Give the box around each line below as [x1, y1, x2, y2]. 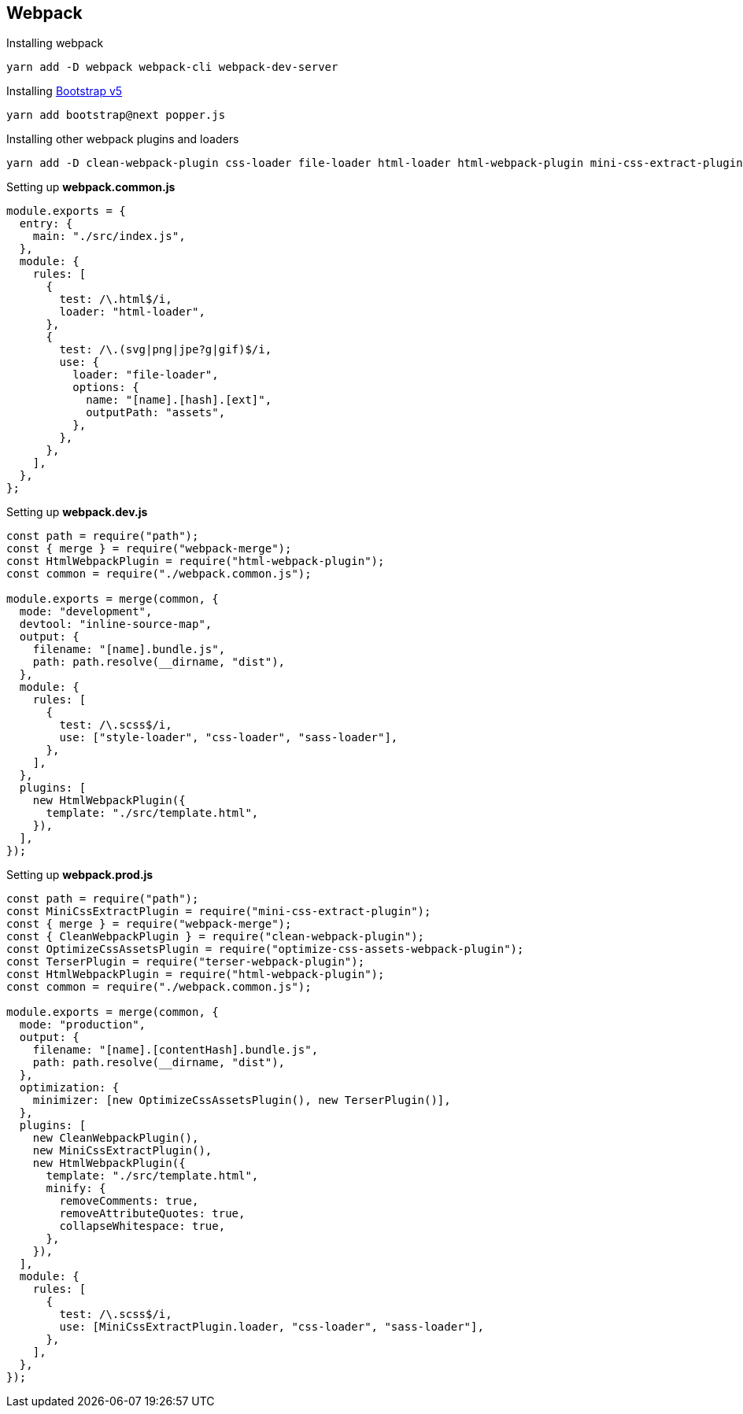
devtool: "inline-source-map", [19, 618, 213, 631]
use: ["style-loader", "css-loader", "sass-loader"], [59, 731, 398, 744]
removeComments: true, [59, 1194, 199, 1208]
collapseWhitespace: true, [59, 1220, 226, 1233]
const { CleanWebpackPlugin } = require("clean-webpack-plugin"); [6, 930, 425, 943]
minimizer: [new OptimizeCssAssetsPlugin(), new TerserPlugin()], [32, 1094, 451, 1107]
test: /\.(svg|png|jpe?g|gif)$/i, [59, 343, 272, 356]
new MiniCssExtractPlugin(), [32, 1144, 213, 1157]
